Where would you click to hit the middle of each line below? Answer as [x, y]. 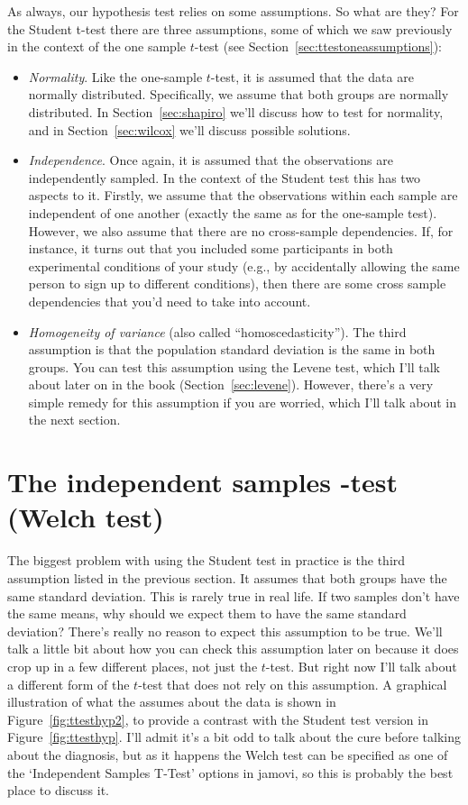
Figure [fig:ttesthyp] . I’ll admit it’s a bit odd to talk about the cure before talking [234, 737]
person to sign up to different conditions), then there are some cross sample [237, 284]
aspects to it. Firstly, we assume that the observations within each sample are [243, 195]
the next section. [74, 420]
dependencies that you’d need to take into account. [170, 301]
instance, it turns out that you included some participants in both [211, 248]
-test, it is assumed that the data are [312, 76]
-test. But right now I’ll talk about [361, 666]
